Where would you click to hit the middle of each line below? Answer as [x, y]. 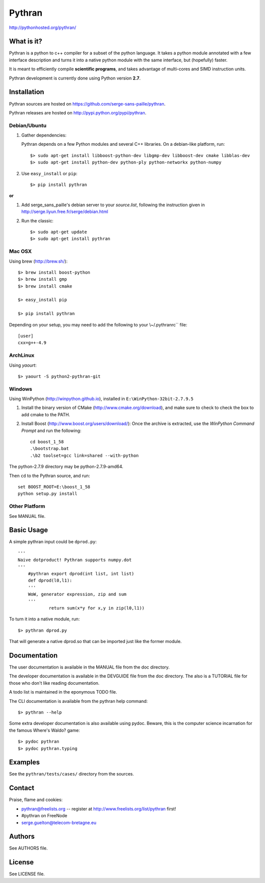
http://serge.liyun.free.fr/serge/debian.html [65, 212]
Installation [26, 92]
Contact [22, 788]
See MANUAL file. [27, 516]
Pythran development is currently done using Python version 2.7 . [75, 78]
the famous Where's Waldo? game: [45, 730]
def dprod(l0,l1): [50, 581]
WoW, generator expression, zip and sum [77, 594]
